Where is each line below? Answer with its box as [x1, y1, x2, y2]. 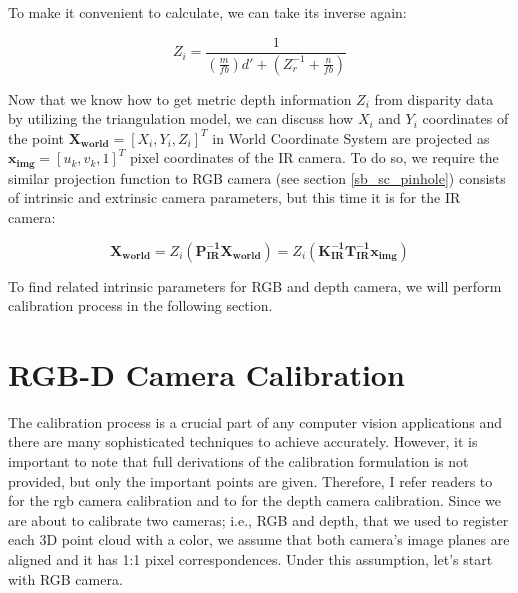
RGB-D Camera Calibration [8, 353, 405, 394]
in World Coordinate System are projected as [212, 127, 490, 148]
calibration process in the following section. [8, 295, 273, 316]
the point [8, 127, 65, 148]
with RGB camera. [8, 568, 123, 589]
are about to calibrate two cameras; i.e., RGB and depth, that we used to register [8, 509, 509, 530]
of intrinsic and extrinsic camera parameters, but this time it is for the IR [8, 187, 461, 208]
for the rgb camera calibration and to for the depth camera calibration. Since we [8, 490, 502, 511]
